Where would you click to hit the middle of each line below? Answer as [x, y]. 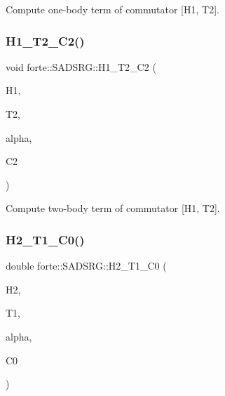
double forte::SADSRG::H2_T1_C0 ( [86, 266]
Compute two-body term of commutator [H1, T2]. [113, 208]
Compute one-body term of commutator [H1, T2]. [112, 9]
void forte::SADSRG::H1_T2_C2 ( [81, 66]
